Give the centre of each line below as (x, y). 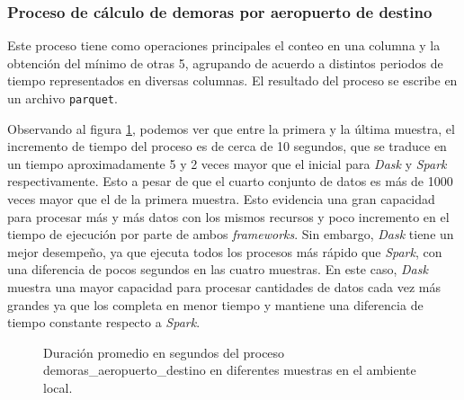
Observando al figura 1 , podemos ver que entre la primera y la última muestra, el (231, 128)
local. (58, 387)
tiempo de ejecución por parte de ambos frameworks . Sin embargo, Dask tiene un (231, 234)
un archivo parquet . (62, 98)
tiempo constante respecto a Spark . (104, 322)
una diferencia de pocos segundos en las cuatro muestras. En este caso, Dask (218, 269)
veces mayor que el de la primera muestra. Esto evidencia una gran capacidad (221, 199)
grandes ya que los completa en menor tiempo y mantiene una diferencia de (215, 304)
